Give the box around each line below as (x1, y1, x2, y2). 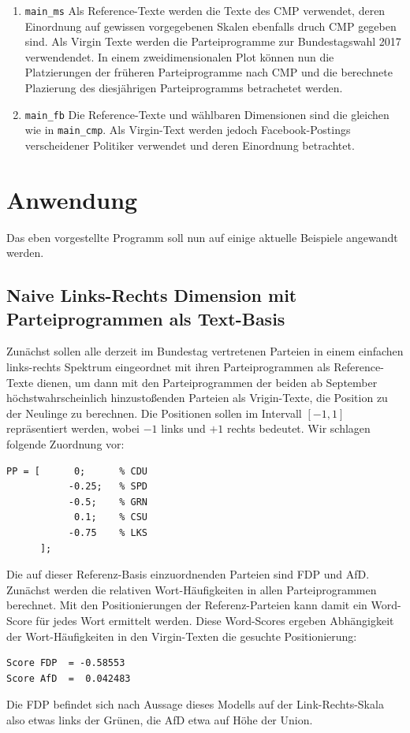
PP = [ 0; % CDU (6, 465, 147, 477)
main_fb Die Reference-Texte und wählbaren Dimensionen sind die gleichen (24, 106, 389, 122)
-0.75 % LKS (68, 526, 147, 538)
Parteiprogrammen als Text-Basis (6, 306, 285, 330)
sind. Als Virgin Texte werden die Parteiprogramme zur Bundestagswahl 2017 (24, 33, 401, 50)
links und (161, 420, 206, 437)
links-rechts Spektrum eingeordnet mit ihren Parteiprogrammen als (6, 359, 330, 375)
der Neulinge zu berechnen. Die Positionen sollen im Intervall (6, 404, 302, 421)
